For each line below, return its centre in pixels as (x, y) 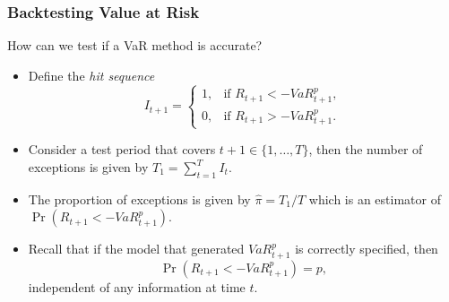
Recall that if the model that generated (136, 249)
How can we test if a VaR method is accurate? (135, 45)
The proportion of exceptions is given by (139, 198)
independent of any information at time (137, 286)
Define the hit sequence (91, 75)
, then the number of (366, 149)
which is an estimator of (375, 198)
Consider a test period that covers (122, 149)
